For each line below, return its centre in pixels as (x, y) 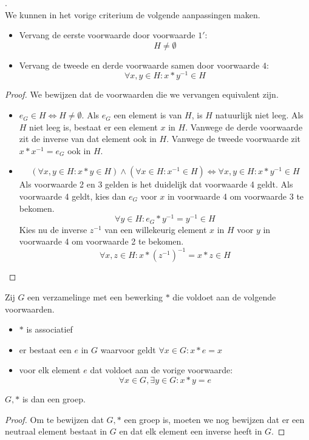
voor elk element (50, 370)
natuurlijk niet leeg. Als (259, 115)
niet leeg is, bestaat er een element (93, 127)
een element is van (148, 115)
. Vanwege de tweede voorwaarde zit (234, 139)
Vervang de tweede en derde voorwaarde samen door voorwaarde (139, 65)
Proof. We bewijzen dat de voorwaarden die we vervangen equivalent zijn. (142, 94)
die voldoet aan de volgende (224, 297)
